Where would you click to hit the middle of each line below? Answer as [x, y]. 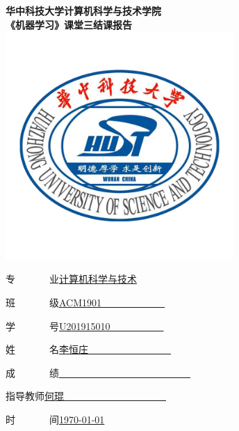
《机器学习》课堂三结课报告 [69, 24]
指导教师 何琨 [35, 396]
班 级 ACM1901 [54, 302]
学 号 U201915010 [58, 326]
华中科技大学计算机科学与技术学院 [83, 10]
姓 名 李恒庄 [47, 349]
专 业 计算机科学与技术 [71, 279]
